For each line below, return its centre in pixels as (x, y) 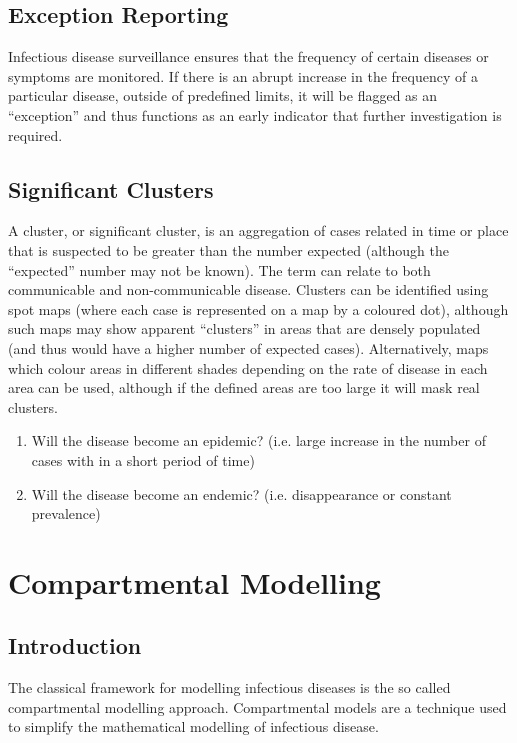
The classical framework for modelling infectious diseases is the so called (229, 687)
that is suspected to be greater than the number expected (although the (228, 249)
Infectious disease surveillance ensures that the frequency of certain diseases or (248, 56)
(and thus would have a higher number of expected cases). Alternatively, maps (248, 347)
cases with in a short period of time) (143, 459)
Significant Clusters (111, 188)
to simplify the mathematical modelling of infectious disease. (193, 726)
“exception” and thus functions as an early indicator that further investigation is (255, 114)
